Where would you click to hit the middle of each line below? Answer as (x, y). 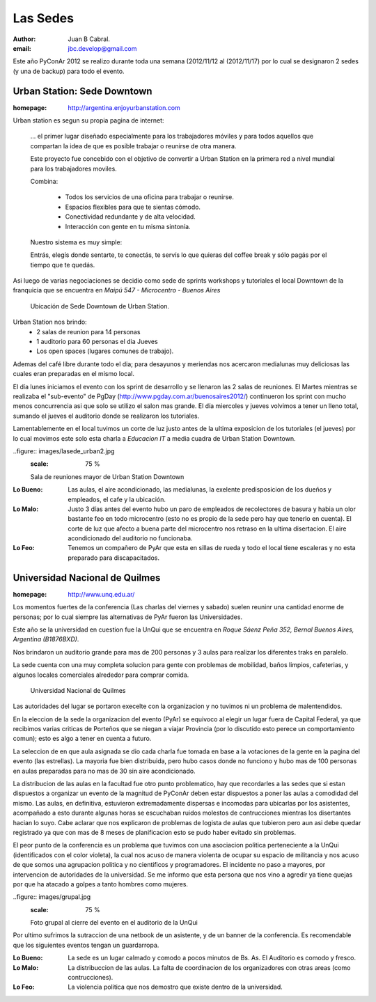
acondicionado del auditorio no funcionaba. (130, 538)
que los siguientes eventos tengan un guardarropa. (86, 945)
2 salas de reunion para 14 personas (88, 331)
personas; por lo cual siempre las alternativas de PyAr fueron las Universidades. (128, 617)
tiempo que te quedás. (63, 265)
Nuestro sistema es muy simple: (76, 242)
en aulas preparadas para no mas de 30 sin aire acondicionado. (104, 771)
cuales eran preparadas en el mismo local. (74, 374)
